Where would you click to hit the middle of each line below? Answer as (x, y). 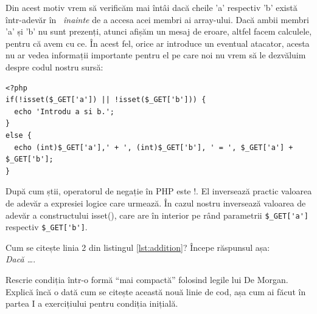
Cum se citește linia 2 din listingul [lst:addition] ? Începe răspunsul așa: (138, 247)
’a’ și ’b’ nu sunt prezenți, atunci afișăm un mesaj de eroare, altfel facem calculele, (159, 31)
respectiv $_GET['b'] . (47, 227)
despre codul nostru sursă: (54, 67)
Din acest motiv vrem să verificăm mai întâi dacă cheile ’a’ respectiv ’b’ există (152, 7)
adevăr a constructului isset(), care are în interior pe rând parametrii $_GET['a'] (157, 215)
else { (19, 135)
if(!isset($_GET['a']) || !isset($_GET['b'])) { (106, 100)
